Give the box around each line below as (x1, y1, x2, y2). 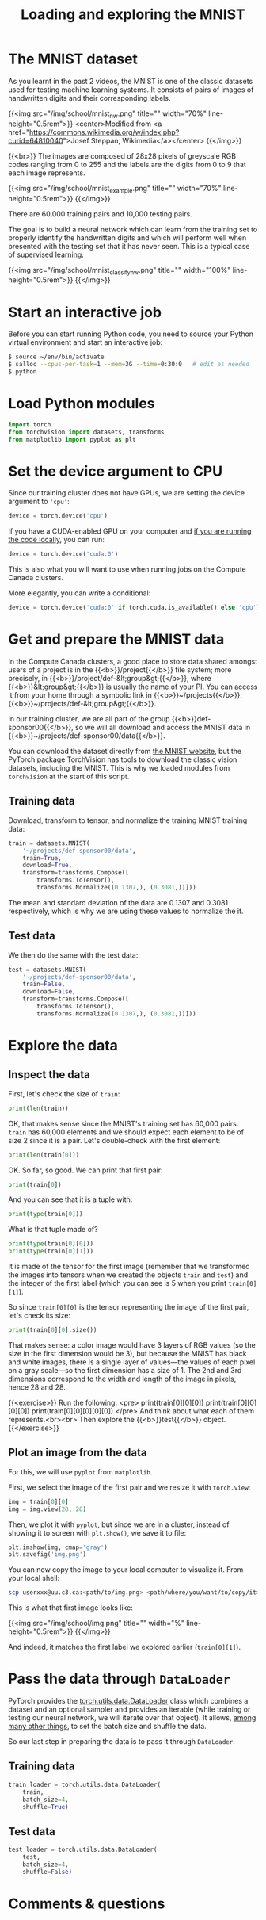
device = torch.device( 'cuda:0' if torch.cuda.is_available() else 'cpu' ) (8, 604, 260, 612)
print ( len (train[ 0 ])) (8, 1151, 80, 1159)
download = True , (22, 862, 73, 870)
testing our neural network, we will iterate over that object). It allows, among (8, 1713, 256, 1723)
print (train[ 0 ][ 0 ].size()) (8, 1326, 97, 1334)
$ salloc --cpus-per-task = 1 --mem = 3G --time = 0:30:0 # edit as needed (8, 361, 249, 369)
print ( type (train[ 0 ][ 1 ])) (8, 1247, 93, 1256)
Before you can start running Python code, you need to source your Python (8, 329, 254, 338)
